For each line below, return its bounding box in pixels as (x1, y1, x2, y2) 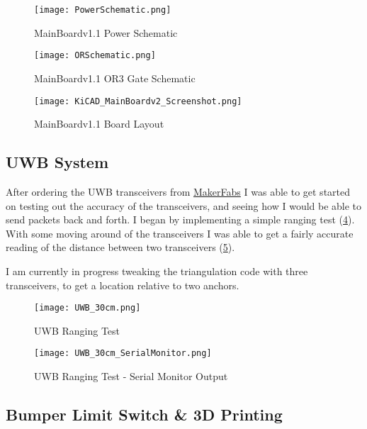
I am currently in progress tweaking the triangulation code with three (6, 263, 308, 278)
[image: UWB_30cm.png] (34, 303, 141, 313)
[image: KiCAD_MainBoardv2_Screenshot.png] (34, 96, 242, 106)
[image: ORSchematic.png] (34, 50, 156, 61)
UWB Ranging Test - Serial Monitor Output (34, 369, 228, 384)
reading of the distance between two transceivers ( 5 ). (6, 240, 235, 255)
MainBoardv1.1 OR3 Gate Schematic (34, 70, 196, 85)
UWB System (6, 151, 109, 173)
